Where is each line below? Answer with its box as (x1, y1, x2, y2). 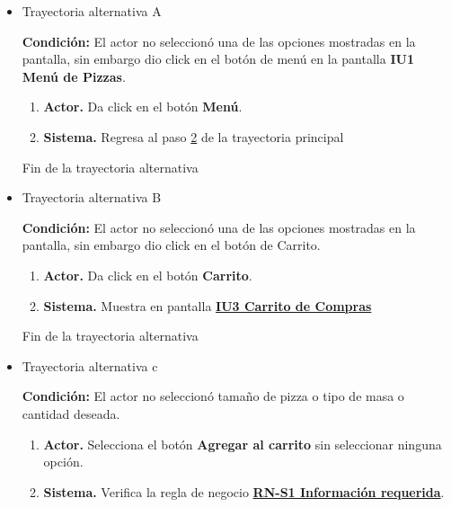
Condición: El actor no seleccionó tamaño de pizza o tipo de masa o (22, 387, 404, 405)
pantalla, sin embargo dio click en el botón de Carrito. (22, 236, 321, 254)
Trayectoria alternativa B (22, 188, 162, 207)
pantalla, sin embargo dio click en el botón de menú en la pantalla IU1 (22, 49, 414, 68)
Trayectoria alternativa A (22, 2, 162, 20)
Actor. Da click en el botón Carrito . (43, 265, 252, 284)
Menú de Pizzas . (22, 67, 126, 85)
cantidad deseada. (22, 404, 120, 422)
